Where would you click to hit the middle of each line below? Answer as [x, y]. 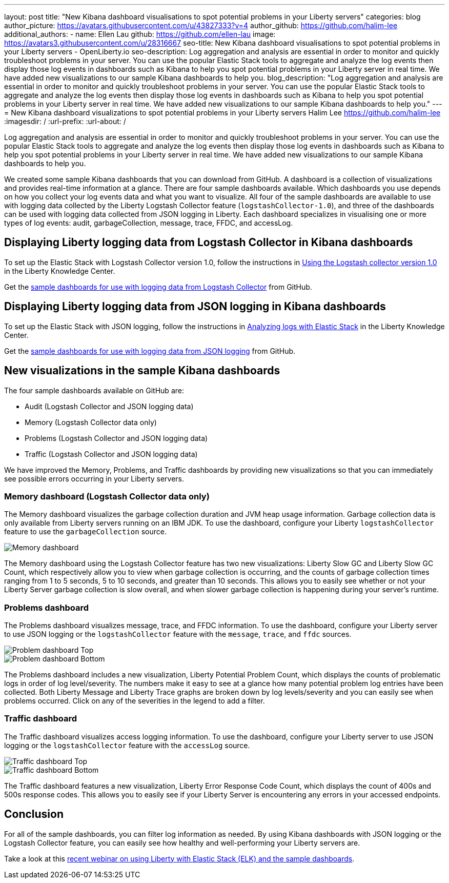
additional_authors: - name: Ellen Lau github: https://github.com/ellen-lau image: [140, 34]
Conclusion [34, 814]
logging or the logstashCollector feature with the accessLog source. [127, 745]
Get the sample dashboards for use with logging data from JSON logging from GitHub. [150, 351]
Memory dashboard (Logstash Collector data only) [107, 496]
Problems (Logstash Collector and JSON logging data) [116, 438]
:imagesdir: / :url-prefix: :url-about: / [65, 121]
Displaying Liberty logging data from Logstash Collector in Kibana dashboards [209, 243]
